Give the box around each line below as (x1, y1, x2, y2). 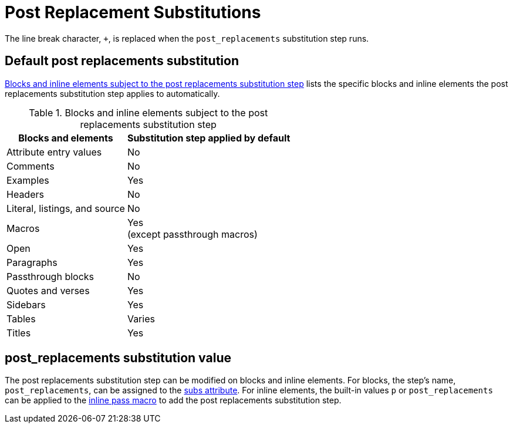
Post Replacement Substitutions (5, 2, 261, 22)
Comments (6, 160, 55, 172)
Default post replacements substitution (5, 53, 239, 69)
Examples (6, 174, 49, 186)
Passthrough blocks (6, 270, 95, 282)
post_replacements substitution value (5, 351, 231, 366)
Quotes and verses (6, 284, 90, 296)
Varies (127, 312, 155, 325)
